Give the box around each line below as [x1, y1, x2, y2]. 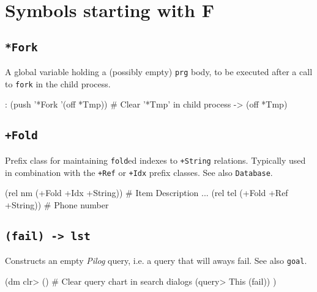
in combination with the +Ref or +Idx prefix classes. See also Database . [5, 166, 273, 178]
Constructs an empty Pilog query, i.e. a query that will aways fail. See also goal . [5, 254, 307, 267]
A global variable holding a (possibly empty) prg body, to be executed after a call [5, 65, 313, 78]
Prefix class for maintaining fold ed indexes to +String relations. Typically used [5, 153, 306, 166]
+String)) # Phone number [5, 198, 109, 211]
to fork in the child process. [5, 77, 111, 90]
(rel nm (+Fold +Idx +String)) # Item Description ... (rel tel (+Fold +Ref [5, 186, 288, 199]
